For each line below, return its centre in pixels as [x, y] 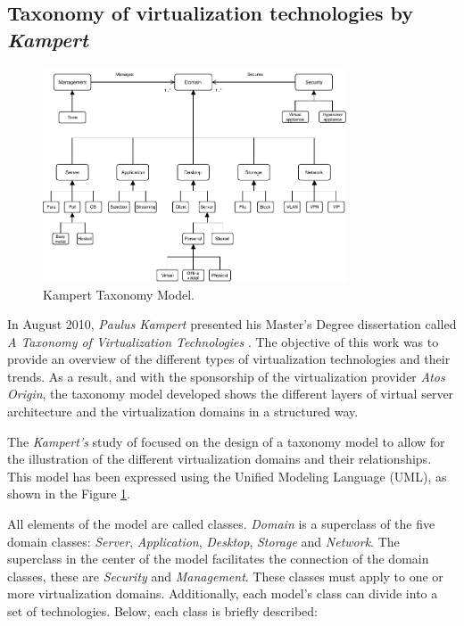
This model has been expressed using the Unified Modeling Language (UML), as [227, 476]
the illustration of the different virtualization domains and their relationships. [220, 459]
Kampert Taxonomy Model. [119, 294]
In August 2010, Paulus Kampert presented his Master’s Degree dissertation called [232, 324]
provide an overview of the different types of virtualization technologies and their [229, 359]
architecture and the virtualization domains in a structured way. [183, 412]
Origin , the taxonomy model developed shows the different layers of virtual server [231, 394]
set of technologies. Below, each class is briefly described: [162, 611]
